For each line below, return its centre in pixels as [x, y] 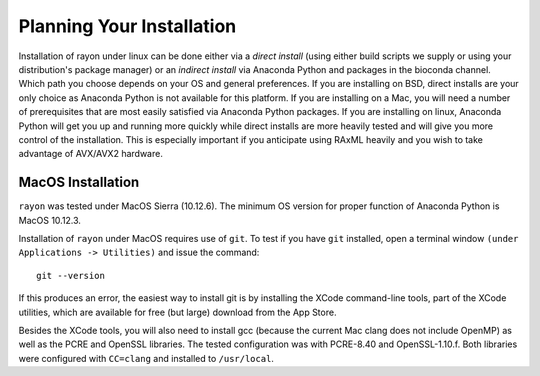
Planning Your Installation [127, 26]
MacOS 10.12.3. [50, 220]
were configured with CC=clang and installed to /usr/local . [146, 358]
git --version [70, 275]
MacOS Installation [79, 182]
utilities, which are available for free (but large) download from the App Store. [177, 312]
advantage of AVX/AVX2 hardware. [91, 154]
